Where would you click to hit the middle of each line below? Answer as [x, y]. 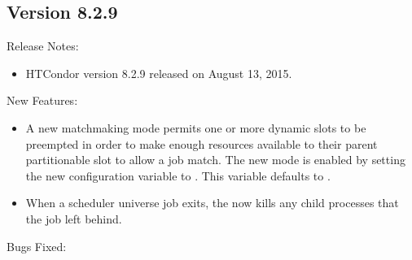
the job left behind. [74, 218]
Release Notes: [43, 46]
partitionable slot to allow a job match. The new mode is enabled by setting [215, 160]
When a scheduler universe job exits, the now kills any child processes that [212, 203]
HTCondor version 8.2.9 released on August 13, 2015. [159, 73]
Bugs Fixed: [37, 246]
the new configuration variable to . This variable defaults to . [178, 175]
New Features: [42, 100]
